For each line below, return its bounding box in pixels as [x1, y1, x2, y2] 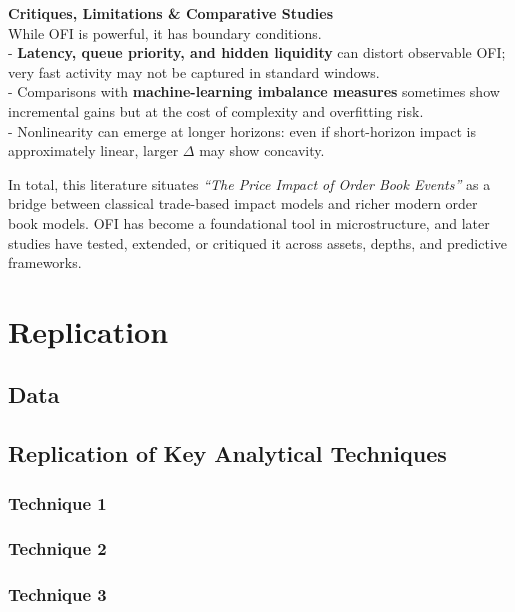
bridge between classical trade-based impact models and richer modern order [8, 193, 478, 214]
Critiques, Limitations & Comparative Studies [8, 3, 334, 23]
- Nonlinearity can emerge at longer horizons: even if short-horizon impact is [8, 120, 476, 141]
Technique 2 [8, 536, 107, 561]
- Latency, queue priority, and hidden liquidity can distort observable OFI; [8, 42, 506, 63]
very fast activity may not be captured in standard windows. [8, 61, 380, 82]
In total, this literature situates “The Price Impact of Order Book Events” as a [8, 173, 491, 194]
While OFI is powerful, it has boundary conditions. [8, 22, 322, 43]
